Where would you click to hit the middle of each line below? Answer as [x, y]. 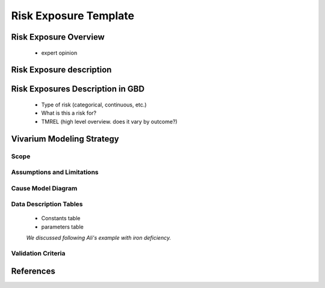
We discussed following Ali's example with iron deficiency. [99, 238]
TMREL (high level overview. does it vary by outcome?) [109, 121]
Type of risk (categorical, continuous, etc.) [94, 105]
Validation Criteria [38, 253]
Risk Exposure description [61, 70]
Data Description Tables [47, 204]
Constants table [61, 218]
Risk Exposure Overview [58, 37]
